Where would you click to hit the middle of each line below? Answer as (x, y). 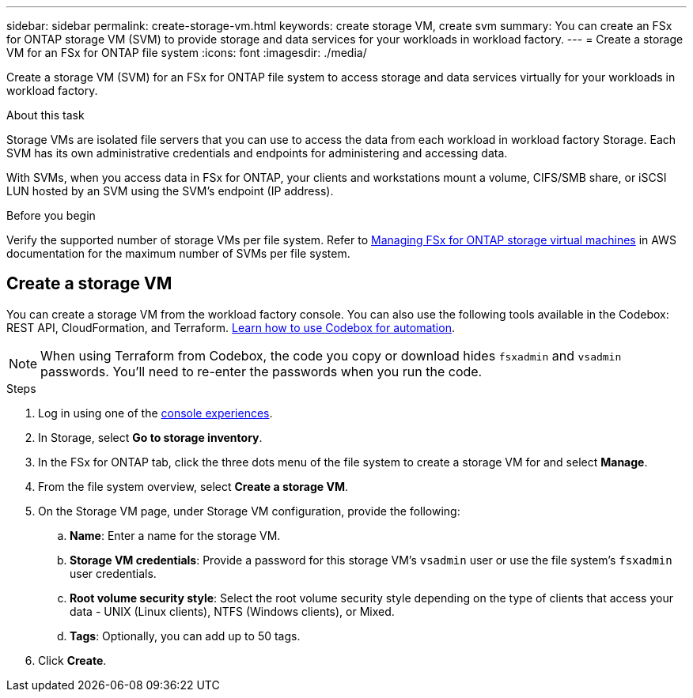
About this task (45, 115)
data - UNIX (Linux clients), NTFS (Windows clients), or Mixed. (232, 611)
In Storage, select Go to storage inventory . (150, 437)
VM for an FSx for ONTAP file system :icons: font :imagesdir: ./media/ (187, 53)
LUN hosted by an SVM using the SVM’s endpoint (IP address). (170, 191)
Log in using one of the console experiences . (155, 413)
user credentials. (113, 573)
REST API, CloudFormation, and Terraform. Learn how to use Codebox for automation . (231, 327)
